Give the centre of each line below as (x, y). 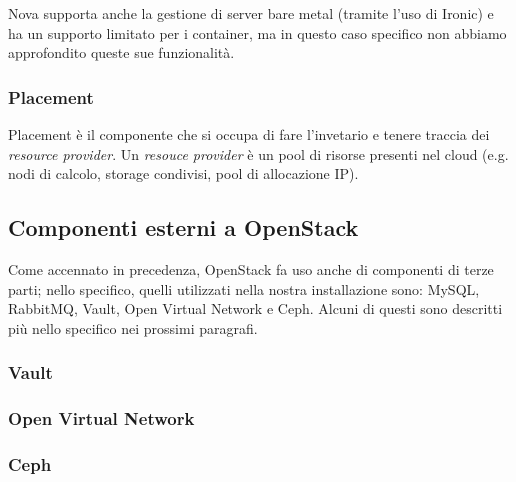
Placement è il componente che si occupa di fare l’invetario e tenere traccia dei (249, 134)
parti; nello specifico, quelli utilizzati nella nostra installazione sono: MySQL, (244, 288)
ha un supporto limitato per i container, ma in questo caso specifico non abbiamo (257, 32)
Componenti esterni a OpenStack (183, 227)
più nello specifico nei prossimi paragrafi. (133, 327)
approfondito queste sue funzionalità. (121, 52)
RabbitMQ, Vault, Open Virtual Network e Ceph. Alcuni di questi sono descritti (255, 308)
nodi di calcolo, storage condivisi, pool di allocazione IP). (183, 173)
